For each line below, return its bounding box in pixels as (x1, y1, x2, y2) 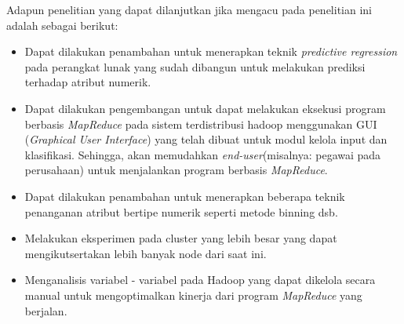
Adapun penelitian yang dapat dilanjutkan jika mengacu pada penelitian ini (6, 2, 373, 17)
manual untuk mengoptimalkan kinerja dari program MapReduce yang (24, 286, 362, 303)
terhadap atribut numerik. (24, 74, 151, 90)
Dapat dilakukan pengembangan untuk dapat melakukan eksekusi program (24, 100, 386, 116)
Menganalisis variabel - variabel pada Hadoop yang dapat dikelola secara (24, 271, 376, 288)
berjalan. (24, 302, 67, 319)
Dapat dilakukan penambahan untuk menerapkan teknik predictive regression (24, 43, 398, 60)
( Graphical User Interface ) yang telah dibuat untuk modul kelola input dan (24, 131, 388, 147)
